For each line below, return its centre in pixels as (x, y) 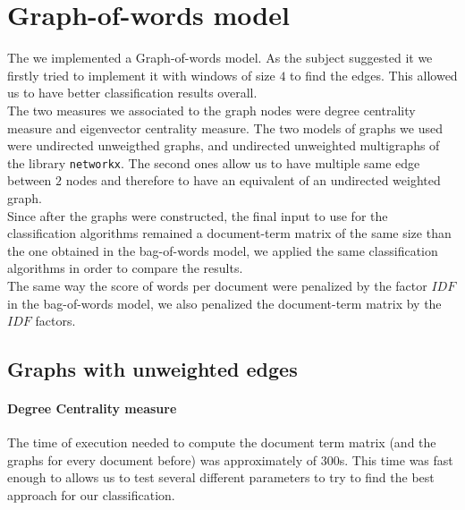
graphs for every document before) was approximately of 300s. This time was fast (230, 459)
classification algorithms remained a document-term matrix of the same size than (229, 233)
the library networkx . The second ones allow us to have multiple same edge (214, 162)
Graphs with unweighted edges (152, 369)
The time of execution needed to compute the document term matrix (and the (222, 442)
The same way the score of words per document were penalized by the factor (217, 285)
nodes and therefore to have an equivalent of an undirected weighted (253, 180)
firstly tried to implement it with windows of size (141, 75)
